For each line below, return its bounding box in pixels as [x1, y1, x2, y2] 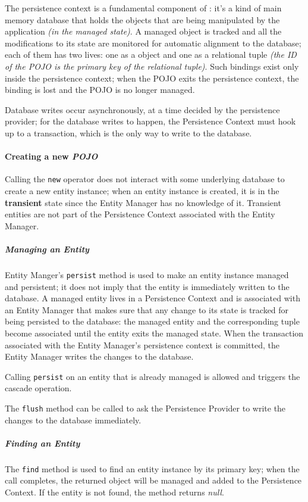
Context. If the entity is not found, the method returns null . [5, 486, 224, 498]
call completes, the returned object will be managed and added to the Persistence [5, 474, 302, 487]
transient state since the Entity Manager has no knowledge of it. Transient [5, 196, 281, 208]
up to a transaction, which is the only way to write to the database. [5, 126, 252, 139]
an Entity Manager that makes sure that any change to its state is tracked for [5, 303, 289, 316]
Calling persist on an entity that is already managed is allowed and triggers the [5, 370, 300, 382]
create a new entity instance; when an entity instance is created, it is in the [5, 184, 279, 197]
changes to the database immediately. [5, 413, 142, 426]
